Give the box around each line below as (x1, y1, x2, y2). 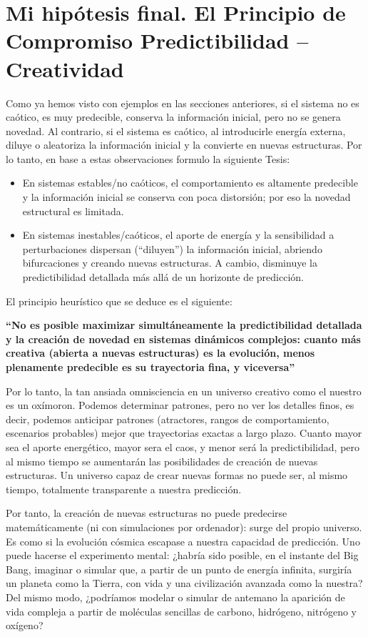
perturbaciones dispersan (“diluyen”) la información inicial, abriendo (22, 241, 322, 256)
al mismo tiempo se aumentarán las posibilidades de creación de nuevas (6, 453, 318, 468)
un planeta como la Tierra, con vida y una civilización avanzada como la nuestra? (6, 576, 363, 591)
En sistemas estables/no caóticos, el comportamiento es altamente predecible (22, 175, 358, 190)
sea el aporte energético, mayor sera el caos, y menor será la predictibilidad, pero (6, 439, 360, 454)
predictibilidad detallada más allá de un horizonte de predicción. (22, 270, 304, 285)
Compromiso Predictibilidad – (6, 26, 309, 55)
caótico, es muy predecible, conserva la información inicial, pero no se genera (6, 109, 341, 124)
